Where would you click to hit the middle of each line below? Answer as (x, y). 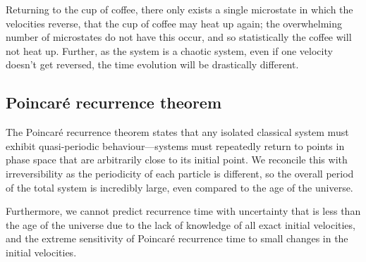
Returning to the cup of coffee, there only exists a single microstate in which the (179, 9)
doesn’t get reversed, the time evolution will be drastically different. (152, 64)
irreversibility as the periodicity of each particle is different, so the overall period (180, 173)
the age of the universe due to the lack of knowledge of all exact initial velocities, (181, 224)
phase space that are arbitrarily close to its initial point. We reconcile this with (177, 160)
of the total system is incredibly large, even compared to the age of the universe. (179, 187)
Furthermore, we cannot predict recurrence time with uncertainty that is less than (183, 211)
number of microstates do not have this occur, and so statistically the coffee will (179, 37)
